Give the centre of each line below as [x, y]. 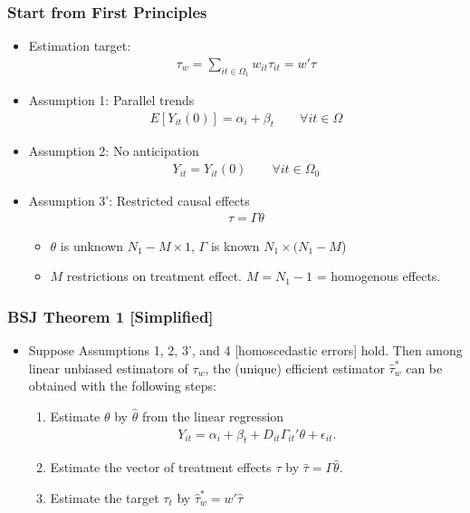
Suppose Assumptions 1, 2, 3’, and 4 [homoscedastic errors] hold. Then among [245, 350]
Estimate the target [105, 497]
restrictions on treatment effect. [154, 276]
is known [235, 245]
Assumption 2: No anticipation [114, 151]
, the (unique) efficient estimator [295, 368]
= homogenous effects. [379, 276]
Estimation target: [80, 46]
